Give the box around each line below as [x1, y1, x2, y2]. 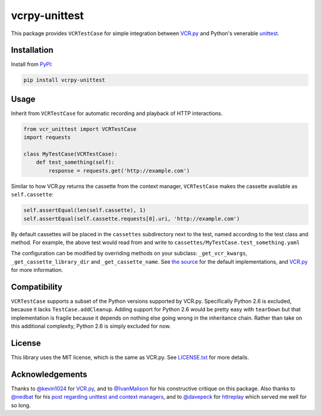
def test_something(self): [36, 159, 115, 166]
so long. [11, 402, 31, 409]
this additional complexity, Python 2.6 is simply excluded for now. [11, 323, 171, 330]
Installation [11, 45, 53, 55]
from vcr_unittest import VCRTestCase [23, 126, 137, 132]
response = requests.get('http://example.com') [48, 167, 190, 174]
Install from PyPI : [11, 61, 53, 68]
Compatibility [11, 281, 62, 292]
